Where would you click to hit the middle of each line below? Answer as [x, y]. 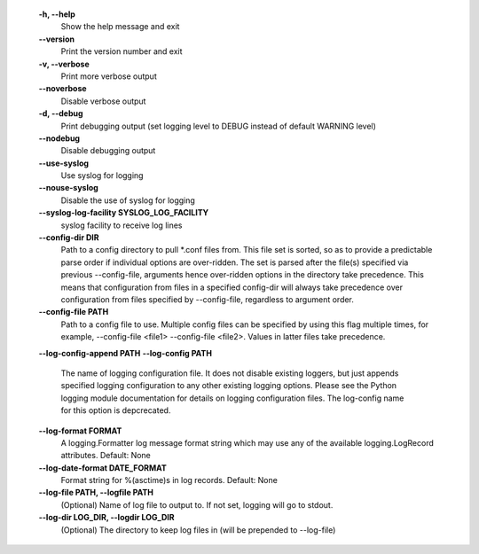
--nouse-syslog [69, 188]
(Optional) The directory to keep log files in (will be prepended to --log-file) [198, 530]
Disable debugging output [108, 151]
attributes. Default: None [106, 456]
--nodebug [59, 138]
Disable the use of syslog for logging [128, 200]
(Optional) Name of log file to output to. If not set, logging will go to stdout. [197, 504]
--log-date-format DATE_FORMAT [103, 468]
